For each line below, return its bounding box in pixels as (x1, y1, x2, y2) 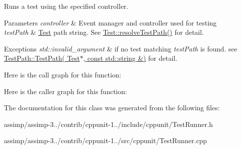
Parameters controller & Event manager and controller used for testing (4, 17, 217, 27)
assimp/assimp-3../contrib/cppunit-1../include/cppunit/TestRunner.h (4, 119, 213, 129)
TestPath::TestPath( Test (4, 53, 80, 63)
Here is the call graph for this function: (4, 69, 121, 79)
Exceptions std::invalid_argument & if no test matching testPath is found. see (4, 43, 238, 53)
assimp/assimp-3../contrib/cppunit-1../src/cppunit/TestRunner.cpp (4, 135, 207, 146)
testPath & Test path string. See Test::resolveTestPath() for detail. (4, 27, 204, 37)
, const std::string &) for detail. (83, 53, 178, 63)
